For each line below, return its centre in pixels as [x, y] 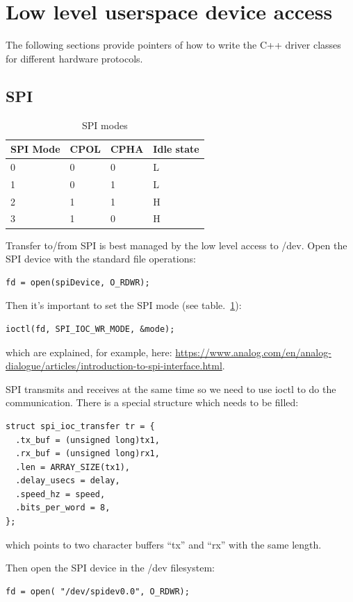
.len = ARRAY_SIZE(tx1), [73, 467]
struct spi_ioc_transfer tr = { [80, 426]
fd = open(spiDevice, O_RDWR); [78, 282]
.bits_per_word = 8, [63, 508]
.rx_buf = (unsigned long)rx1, [88, 454]
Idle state [176, 149]
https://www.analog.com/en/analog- [253, 352]
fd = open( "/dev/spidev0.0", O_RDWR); [98, 591]
